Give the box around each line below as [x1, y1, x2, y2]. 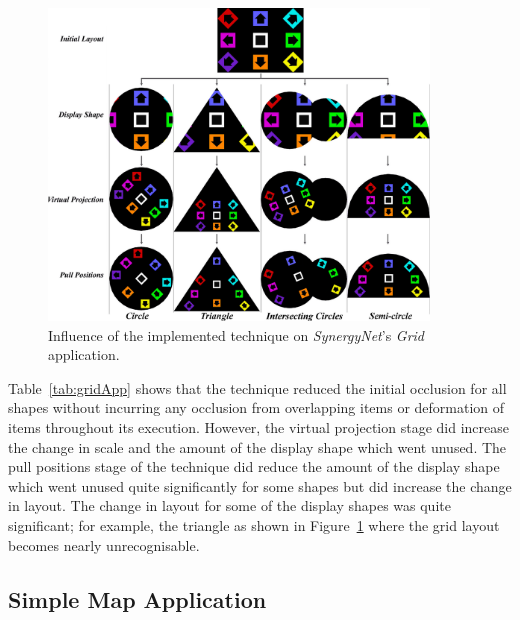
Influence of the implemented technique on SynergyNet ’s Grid [48, 324, 425, 345]
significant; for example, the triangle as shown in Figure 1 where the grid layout [8, 514, 500, 535]
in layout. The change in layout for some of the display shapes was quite [8, 495, 451, 516]
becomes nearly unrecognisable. [8, 534, 200, 555]
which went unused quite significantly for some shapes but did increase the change [8, 475, 512, 496]
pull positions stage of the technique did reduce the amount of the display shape [8, 456, 500, 477]
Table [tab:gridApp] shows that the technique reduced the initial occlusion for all [8, 377, 507, 398]
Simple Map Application [8, 583, 267, 614]
